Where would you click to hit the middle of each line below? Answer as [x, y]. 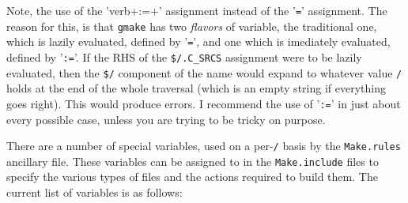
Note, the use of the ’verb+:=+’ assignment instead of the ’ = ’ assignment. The [197, 10]
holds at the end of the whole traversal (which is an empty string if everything [196, 88]
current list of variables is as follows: [94, 192]
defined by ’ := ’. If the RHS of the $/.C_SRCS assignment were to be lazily [184, 56]
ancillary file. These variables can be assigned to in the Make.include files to [193, 161]
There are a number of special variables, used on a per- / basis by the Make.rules [204, 146]
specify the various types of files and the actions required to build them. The [192, 177]
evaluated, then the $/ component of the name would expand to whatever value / [204, 72]
